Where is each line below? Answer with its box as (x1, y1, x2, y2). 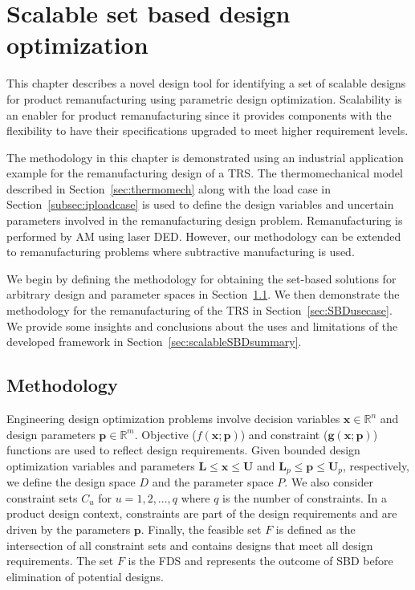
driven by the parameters (6, 521, 131, 538)
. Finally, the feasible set (140, 521, 262, 538)
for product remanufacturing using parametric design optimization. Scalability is (6, 90, 402, 107)
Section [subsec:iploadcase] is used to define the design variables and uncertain (6, 196, 394, 213)
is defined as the (275, 521, 356, 538)
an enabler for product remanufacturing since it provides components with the (6, 106, 392, 123)
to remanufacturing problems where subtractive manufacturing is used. (6, 243, 355, 260)
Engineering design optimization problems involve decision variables (6, 410, 340, 427)
